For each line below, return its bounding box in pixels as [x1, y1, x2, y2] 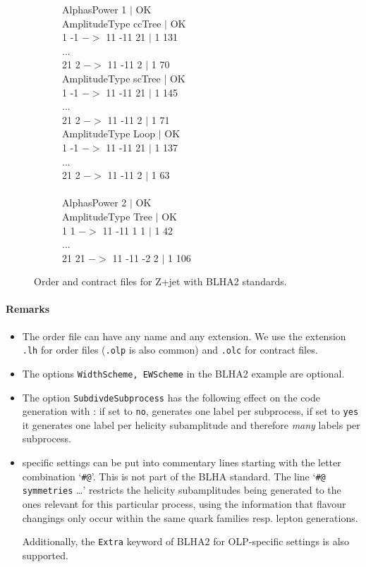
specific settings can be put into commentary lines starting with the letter [22, 455, 341, 470]
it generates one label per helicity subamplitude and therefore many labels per [22, 417, 360, 432]
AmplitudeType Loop [62, 126, 156, 141]
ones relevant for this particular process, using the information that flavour [22, 496, 346, 511]
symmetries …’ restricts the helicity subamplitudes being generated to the [22, 482, 341, 497]
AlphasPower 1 [62, 2, 127, 16]
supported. [22, 547, 68, 562]
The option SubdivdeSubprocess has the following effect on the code [22, 390, 320, 404]
